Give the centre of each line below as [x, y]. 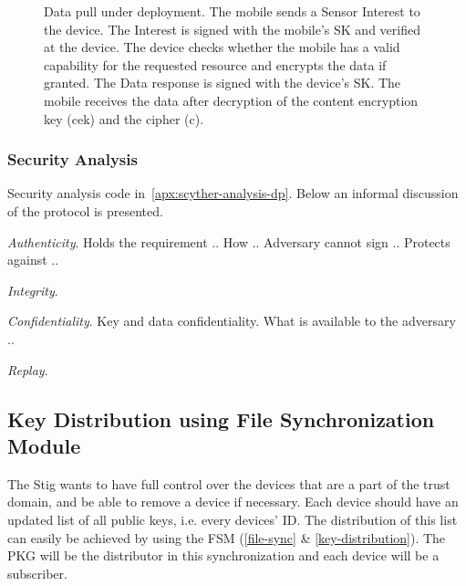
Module [44, 445]
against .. [33, 260]
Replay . [28, 369]
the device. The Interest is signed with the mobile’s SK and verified [232, 29]
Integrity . [33, 290]
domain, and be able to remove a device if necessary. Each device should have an [233, 502]
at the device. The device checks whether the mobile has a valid [222, 47]
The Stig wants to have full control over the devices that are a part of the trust [229, 483]
